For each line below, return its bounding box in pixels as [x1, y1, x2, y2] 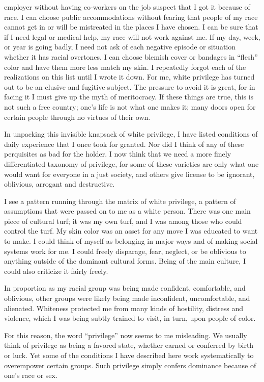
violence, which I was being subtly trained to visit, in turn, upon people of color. [4, 313, 256, 323]
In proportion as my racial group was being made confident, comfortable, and [4, 283, 246, 293]
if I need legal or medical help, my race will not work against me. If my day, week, [4, 31, 260, 42]
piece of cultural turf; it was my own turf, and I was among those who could [4, 215, 242, 226]
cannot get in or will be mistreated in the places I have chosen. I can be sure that [4, 21, 258, 32]
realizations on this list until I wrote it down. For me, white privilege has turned [4, 71, 255, 82]
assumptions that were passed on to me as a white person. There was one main [4, 206, 251, 216]
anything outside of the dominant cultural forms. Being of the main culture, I [4, 256, 246, 266]
